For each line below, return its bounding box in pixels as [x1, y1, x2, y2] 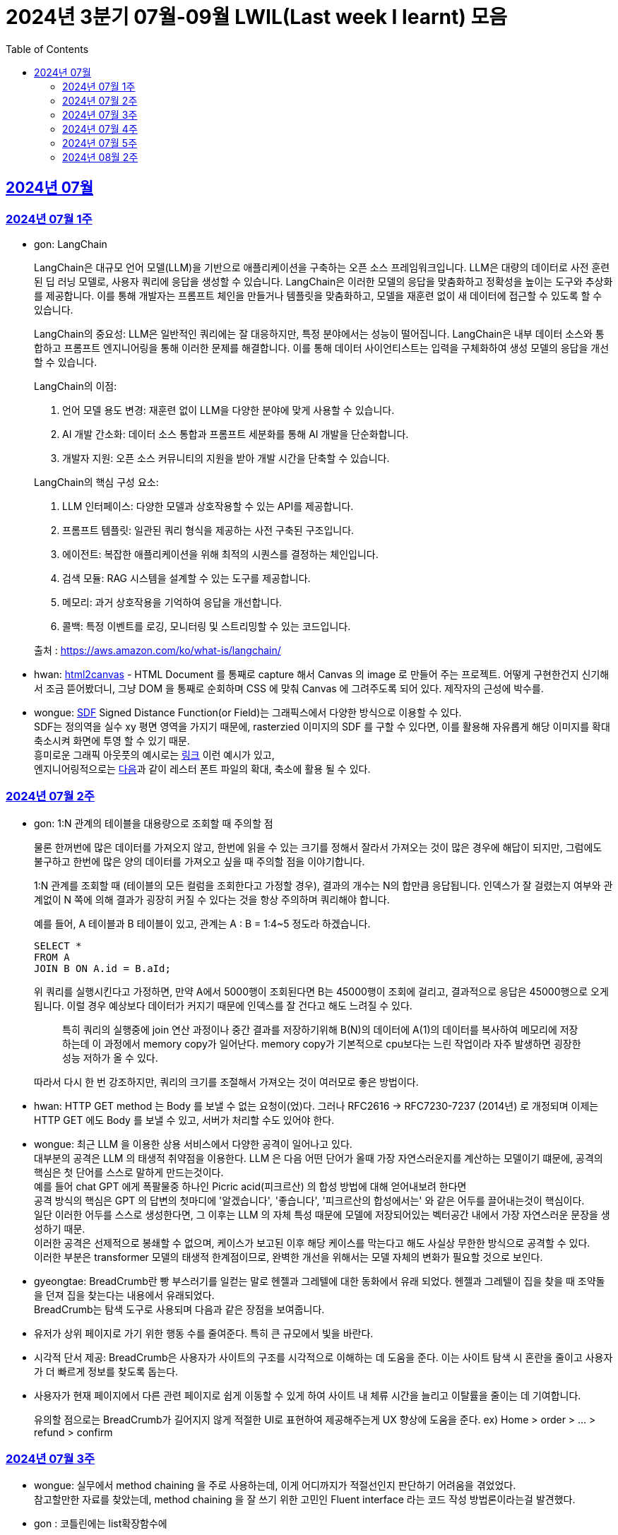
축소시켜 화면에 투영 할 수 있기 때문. [34, 734, 190, 747]
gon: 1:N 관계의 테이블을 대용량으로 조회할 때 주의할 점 [34, 817, 273, 829]
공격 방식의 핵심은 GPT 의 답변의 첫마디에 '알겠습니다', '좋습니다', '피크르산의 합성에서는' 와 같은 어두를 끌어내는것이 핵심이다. [34, 1194, 585, 1207]
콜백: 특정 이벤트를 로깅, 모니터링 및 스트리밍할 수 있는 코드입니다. [62, 620, 351, 632]
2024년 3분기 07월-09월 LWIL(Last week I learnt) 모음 [6, 5, 507, 29]
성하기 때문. [34, 1222, 85, 1235]
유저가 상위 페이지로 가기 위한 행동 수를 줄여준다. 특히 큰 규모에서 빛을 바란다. [34, 1327, 374, 1339]
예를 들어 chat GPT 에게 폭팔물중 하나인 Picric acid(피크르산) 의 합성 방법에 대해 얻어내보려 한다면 [34, 1180, 467, 1192]
